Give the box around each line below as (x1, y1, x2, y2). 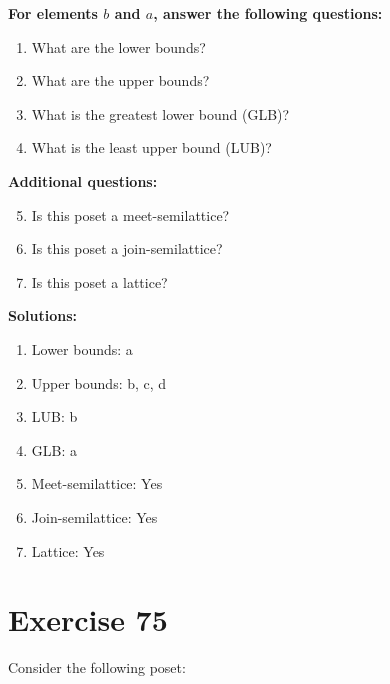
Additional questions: (8, 170, 158, 191)
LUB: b (31, 406, 78, 427)
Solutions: (8, 305, 77, 326)
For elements (8, 3, 98, 23)
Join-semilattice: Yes (31, 506, 158, 527)
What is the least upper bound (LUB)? (31, 137, 272, 158)
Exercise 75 (8, 599, 168, 640)
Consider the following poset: (8, 657, 186, 678)
